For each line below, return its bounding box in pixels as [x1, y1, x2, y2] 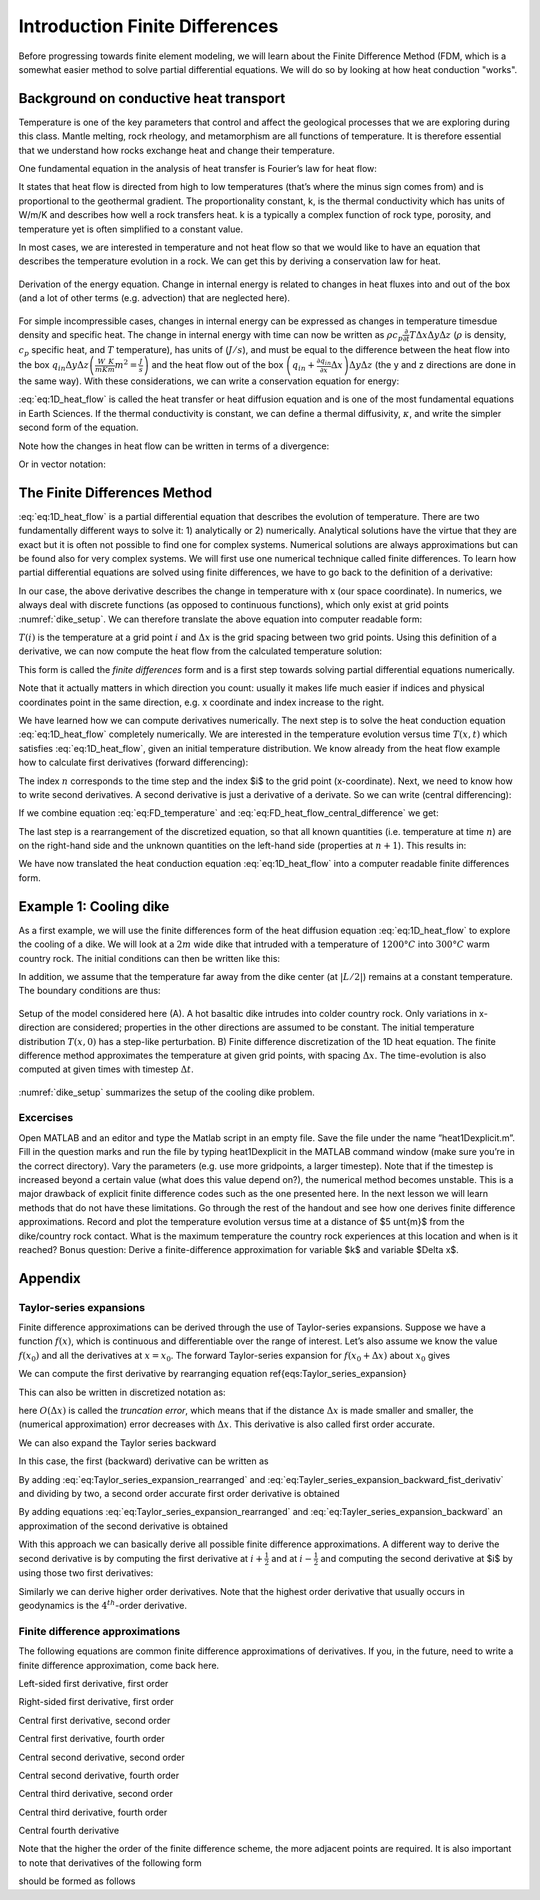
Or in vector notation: [18, 458, 107, 470]
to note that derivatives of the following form [18, 1856, 202, 1869]
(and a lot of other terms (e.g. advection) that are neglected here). [18, 292, 290, 304]
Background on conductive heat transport [18, 90, 286, 107]
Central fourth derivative [18, 1825, 120, 1837]
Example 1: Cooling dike [18, 898, 170, 915]
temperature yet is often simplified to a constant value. [18, 223, 244, 235]
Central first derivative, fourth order [18, 1733, 165, 1745]
